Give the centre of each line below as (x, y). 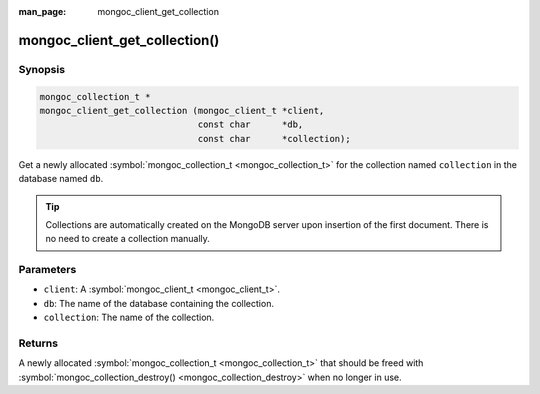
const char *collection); (274, 138)
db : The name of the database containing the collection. (159, 303)
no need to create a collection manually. (127, 239)
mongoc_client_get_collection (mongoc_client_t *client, (182, 110)
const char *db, (250, 124)
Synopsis (41, 69)
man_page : (42, 11)
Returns (38, 343)
